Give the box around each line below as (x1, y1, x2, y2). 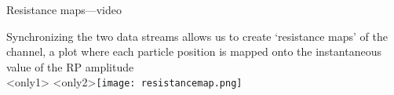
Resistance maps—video (6, 2, 122, 17)
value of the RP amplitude (6, 58, 134, 75)
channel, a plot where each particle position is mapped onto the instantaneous (6, 43, 381, 60)
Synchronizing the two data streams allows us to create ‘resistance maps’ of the (6, 27, 388, 44)
